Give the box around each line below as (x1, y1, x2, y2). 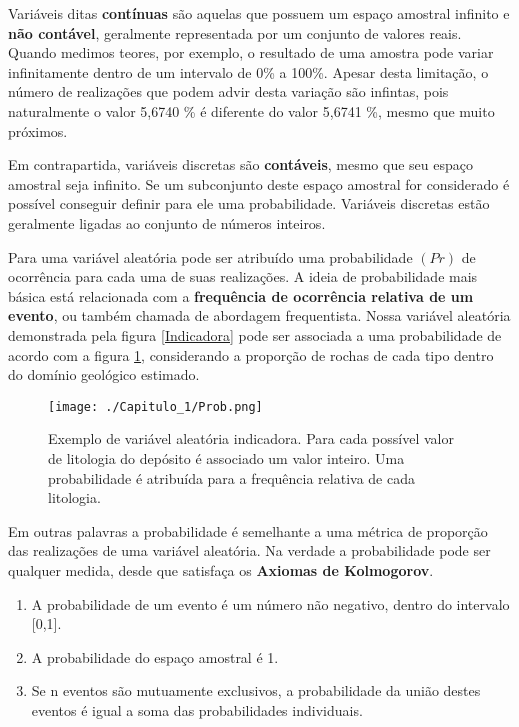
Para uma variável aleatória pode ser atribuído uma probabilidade (8, 246, 413, 267)
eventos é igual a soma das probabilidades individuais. (31, 699, 363, 720)
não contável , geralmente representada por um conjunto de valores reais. (8, 22, 462, 43)
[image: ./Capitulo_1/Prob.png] (48, 399, 263, 414)
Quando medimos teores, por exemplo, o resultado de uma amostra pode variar (8, 42, 494, 63)
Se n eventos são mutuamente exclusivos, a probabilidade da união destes (31, 680, 481, 701)
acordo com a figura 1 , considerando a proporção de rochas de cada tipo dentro (8, 344, 494, 365)
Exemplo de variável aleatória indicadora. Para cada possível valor (48, 428, 454, 449)
